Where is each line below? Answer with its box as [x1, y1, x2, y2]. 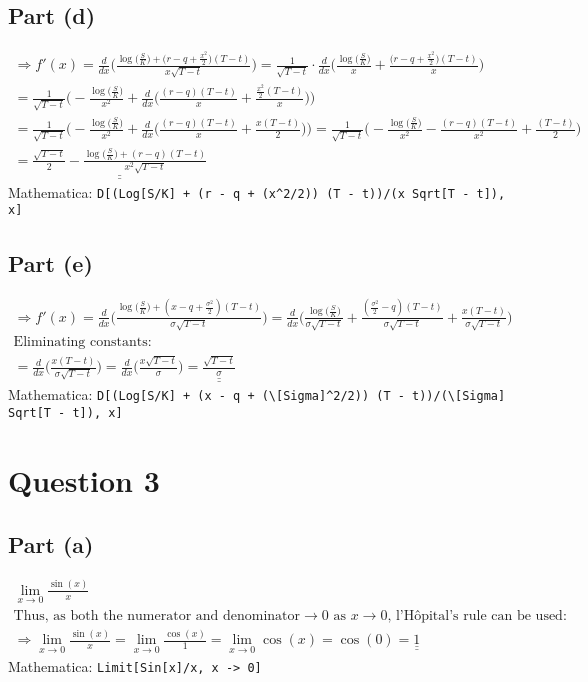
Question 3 [8, 459, 160, 500]
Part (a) [8, 528, 94, 559]
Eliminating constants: [13, 335, 152, 350]
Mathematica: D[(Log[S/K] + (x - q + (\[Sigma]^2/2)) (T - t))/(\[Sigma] [8, 384, 506, 405]
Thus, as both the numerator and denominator [13, 608, 301, 623]
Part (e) [8, 247, 93, 278]
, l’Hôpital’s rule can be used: [387, 608, 567, 623]
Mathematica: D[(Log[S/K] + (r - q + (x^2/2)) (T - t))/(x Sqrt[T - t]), [8, 181, 506, 202]
